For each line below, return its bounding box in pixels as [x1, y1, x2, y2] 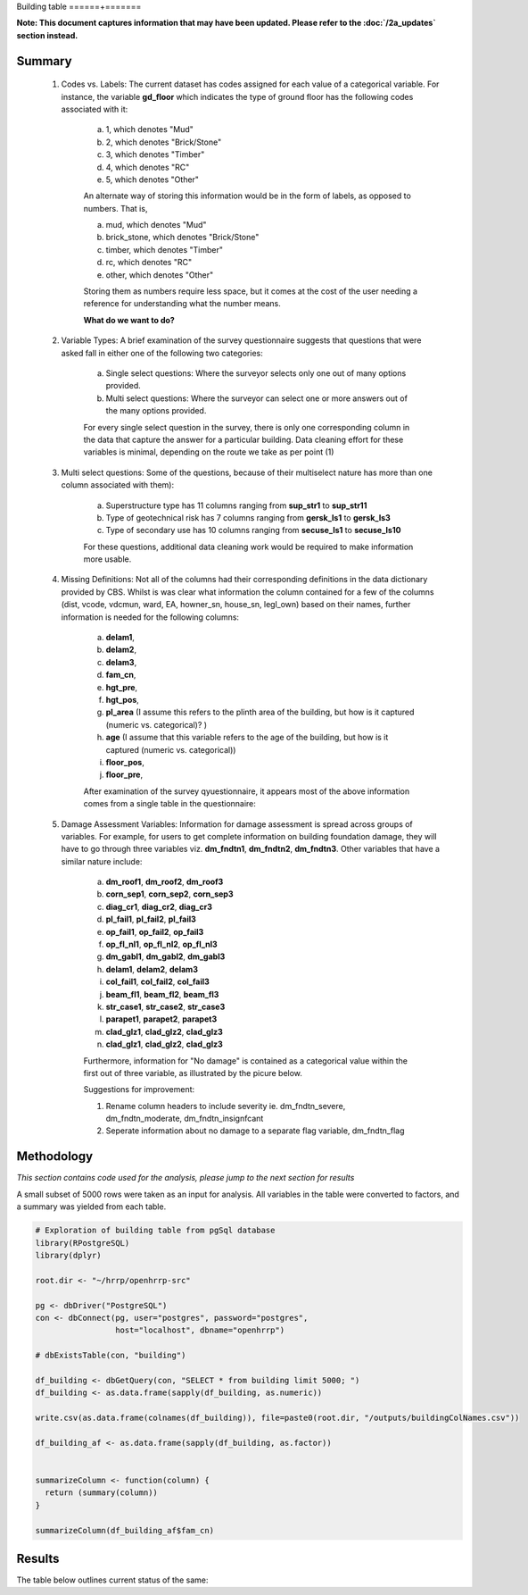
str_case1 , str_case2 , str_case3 [105, 1001, 226, 1012]
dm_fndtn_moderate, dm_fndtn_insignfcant [105, 1113, 264, 1124]
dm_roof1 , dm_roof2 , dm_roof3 [105, 876, 224, 888]
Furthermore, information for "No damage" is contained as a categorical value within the [83, 1055, 408, 1066]
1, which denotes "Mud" [105, 124, 194, 135]
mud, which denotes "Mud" [105, 220, 207, 230]
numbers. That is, [83, 203, 148, 213]
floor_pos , [105, 756, 144, 767]
